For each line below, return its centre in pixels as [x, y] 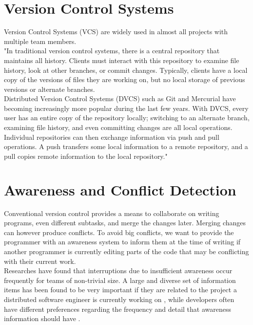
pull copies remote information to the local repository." [86, 156]
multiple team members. [40, 41]
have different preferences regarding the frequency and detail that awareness [117, 309]
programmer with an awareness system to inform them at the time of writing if [122, 242]
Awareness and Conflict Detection [120, 189]
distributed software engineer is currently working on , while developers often [119, 299]
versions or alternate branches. [49, 89]
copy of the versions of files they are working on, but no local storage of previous [125, 79]
